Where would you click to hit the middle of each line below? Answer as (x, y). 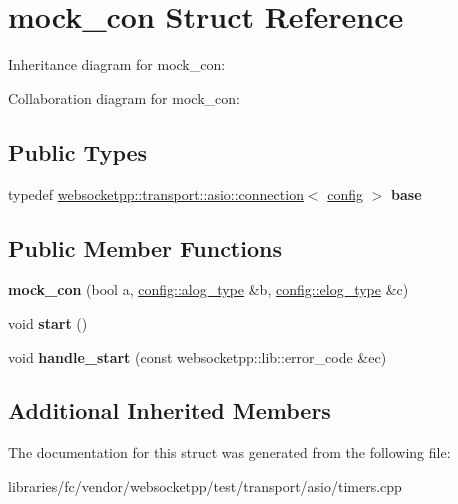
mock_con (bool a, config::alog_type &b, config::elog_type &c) (208, 289)
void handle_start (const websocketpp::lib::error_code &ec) (197, 356)
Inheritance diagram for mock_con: (117, 64)
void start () (48, 322)
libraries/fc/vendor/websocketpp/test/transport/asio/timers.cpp (205, 485)
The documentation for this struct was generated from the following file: (229, 452)
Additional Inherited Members (169, 410)
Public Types (78, 151)
